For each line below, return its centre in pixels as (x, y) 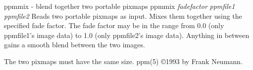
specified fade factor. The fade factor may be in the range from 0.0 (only (114, 25)
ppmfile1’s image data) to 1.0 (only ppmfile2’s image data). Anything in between (127, 35)
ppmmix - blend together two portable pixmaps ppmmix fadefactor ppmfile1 (120, 6)
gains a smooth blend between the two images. (75, 45)
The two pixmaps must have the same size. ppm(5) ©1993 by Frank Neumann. (123, 61)
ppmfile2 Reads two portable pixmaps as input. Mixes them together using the (123, 16)
